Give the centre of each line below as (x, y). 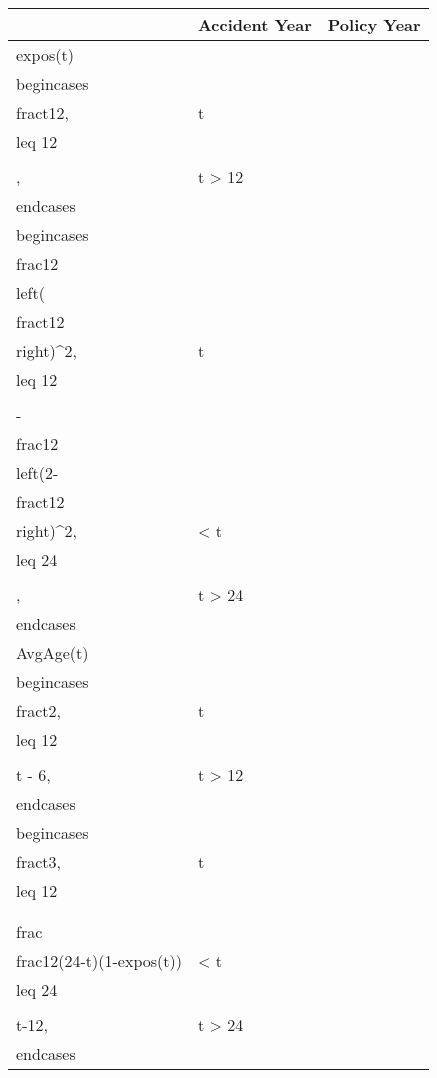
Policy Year (374, 24)
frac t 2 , (38, 710)
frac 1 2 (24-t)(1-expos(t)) (99, 960)
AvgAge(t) (52, 652)
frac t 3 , (38, 861)
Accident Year (254, 24)
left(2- (37, 472)
